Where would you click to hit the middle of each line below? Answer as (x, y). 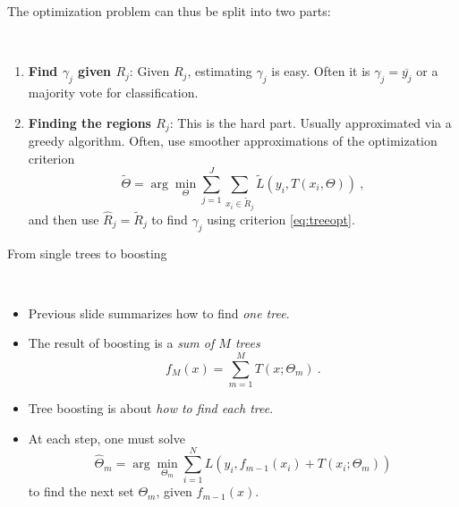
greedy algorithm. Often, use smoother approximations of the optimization (233, 141)
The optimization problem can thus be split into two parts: (169, 11)
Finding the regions (89, 122)
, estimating (220, 71)
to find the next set (81, 491)
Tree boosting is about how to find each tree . (151, 408)
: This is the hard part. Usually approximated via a (310, 122)
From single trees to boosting (87, 253)
